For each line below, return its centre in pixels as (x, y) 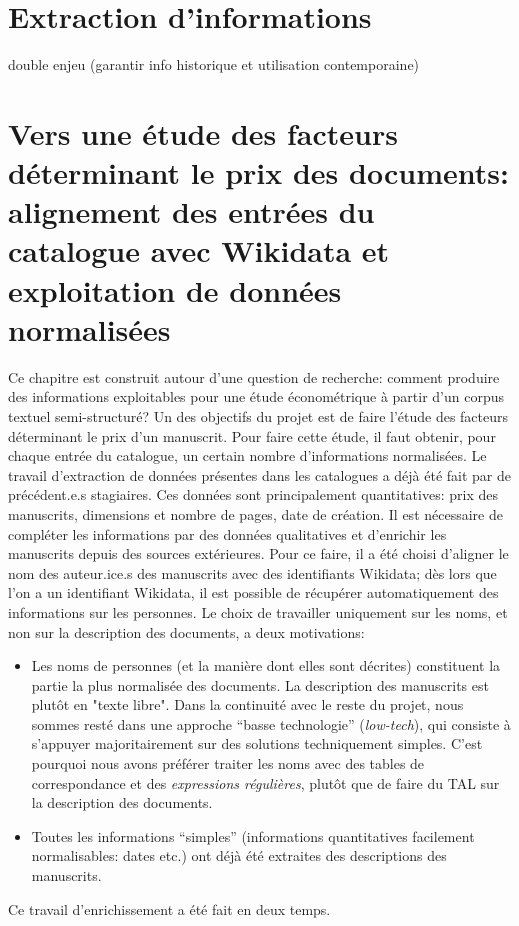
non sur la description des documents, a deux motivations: (186, 631)
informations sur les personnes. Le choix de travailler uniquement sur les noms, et (258, 611)
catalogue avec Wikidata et (199, 250)
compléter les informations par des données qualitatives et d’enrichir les (227, 533)
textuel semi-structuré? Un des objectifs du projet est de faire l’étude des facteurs (258, 415)
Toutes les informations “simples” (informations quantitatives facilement (253, 835)
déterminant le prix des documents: (258, 172)
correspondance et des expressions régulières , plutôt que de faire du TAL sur (265, 782)
